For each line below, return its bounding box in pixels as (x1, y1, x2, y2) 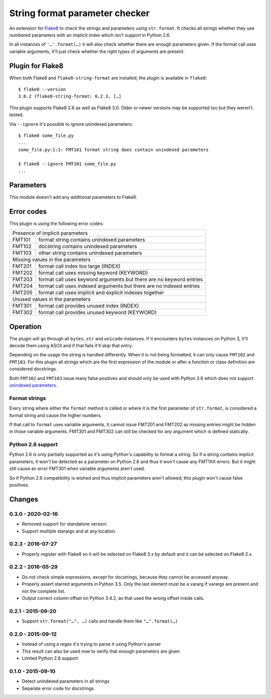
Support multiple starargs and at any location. (22, 528, 116, 534)
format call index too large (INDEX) (38, 263, 120, 270)
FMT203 (12, 276, 33, 283)
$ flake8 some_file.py (18, 132, 74, 138)
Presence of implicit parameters (12, 229, 88, 237)
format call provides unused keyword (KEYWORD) (38, 309, 157, 316)
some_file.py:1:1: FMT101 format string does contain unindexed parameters (18, 146, 209, 152)
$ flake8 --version (18, 87, 66, 93)
